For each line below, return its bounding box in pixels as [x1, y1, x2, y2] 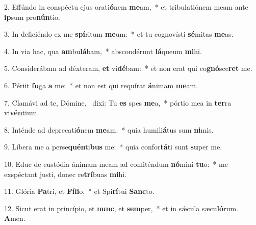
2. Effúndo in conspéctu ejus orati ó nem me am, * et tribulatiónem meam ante [4, 2, 248, 12]
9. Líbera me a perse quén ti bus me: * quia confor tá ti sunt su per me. [4, 141, 222, 152]
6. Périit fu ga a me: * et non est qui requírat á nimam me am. [4, 80, 198, 90]
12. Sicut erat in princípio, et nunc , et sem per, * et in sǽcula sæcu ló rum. [4, 203, 238, 213]
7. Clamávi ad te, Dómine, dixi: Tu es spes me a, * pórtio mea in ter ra [4, 97, 232, 108]
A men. [4, 213, 25, 223]
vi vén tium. [4, 107, 39, 118]
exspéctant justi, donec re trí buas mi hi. [4, 168, 127, 179]
